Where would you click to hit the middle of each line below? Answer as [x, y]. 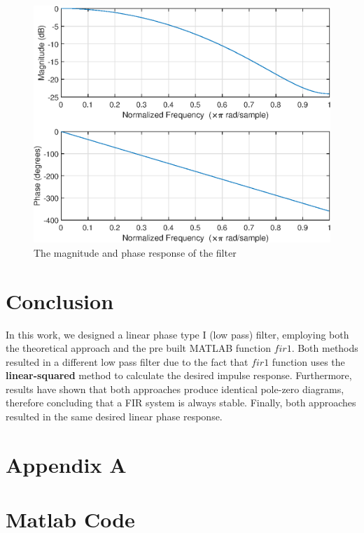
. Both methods [325, 348]
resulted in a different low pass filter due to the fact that [127, 361]
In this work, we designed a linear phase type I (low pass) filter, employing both [177, 334]
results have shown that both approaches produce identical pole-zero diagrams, [175, 389]
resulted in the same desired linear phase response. [114, 417]
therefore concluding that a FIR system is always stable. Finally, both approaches [181, 403]
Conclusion [60, 300]
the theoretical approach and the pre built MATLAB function [138, 348]
